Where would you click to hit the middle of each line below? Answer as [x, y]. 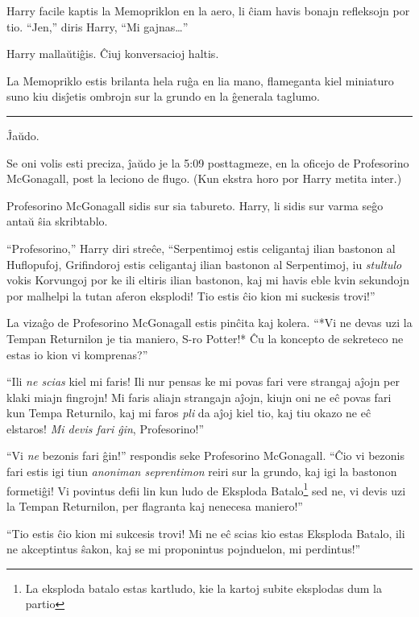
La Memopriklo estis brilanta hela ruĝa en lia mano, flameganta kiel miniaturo [200, 80]
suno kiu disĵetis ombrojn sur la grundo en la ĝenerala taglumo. [164, 96]
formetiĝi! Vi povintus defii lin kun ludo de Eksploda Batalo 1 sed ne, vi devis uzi [206, 489]
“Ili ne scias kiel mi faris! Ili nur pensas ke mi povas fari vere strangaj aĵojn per [203, 381]
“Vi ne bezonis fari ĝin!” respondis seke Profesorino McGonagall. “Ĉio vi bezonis [205, 456]
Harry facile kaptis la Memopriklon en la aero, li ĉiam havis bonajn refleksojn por [208, 10]
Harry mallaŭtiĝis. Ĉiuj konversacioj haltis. [113, 54]
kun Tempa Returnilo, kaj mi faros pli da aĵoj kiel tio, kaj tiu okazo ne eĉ [189, 413]
